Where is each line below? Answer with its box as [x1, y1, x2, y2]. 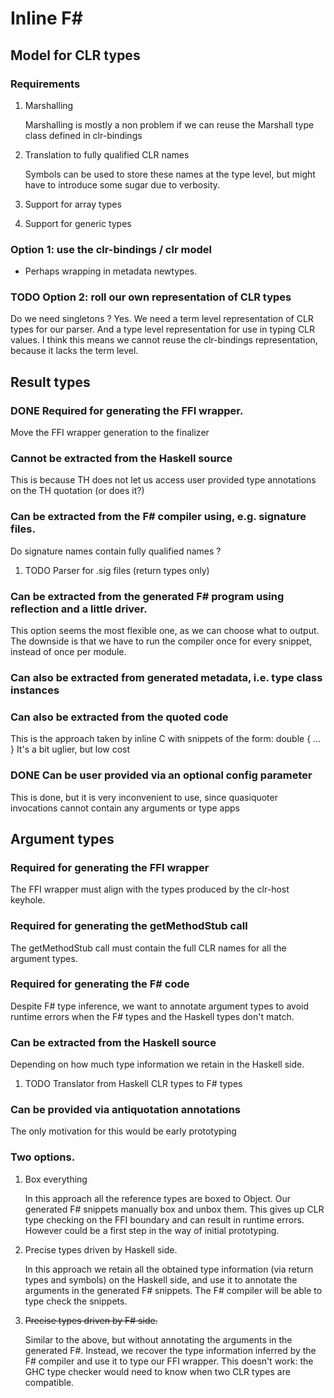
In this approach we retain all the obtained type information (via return [24, 1263, 314, 1275]
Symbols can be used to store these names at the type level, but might [24, 168, 316, 180]
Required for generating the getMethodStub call [10, 919, 248, 933]
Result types [10, 373, 91, 391]
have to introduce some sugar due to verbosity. [24, 178, 221, 191]
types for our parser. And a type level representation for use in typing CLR [10, 323, 316, 336]
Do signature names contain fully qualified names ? [10, 545, 222, 557]
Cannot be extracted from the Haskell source [10, 452, 233, 466]
